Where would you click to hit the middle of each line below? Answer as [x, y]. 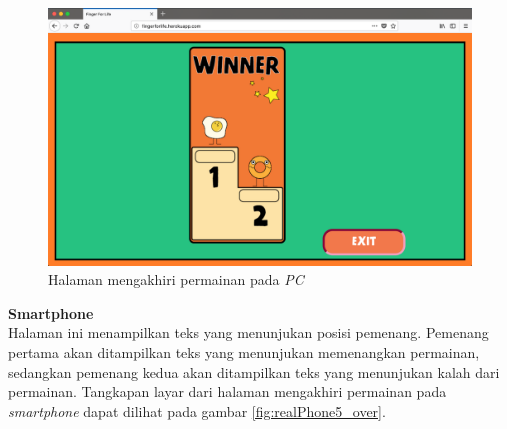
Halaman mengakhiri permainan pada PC [176, 279]
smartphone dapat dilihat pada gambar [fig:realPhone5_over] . [197, 410]
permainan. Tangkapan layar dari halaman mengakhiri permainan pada [227, 391]
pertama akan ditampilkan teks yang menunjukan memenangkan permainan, [244, 351]
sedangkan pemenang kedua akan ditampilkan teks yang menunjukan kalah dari [254, 371]
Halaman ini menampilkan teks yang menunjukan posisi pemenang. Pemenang [248, 332]
